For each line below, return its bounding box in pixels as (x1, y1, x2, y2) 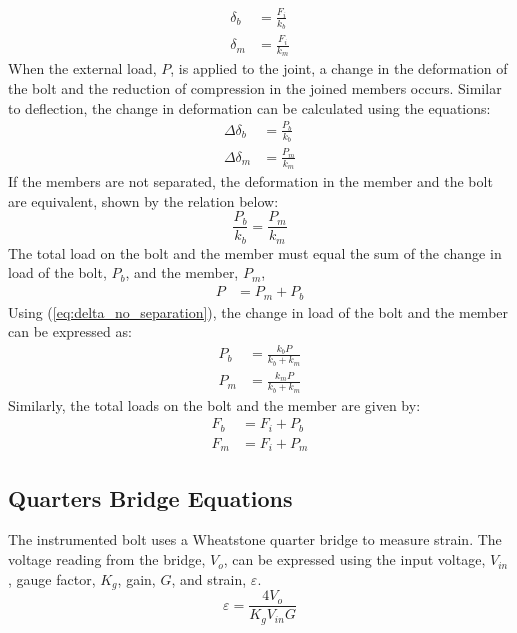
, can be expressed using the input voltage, (223, 549, 486, 570)
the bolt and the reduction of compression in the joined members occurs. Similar (8, 78, 502, 99)
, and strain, (171, 568, 247, 589)
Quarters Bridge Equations (8, 482, 293, 513)
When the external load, (8, 58, 157, 79)
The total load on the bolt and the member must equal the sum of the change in (8, 242, 502, 263)
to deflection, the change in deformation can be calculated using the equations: (8, 97, 491, 118)
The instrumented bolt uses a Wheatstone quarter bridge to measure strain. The (8, 529, 502, 550)
